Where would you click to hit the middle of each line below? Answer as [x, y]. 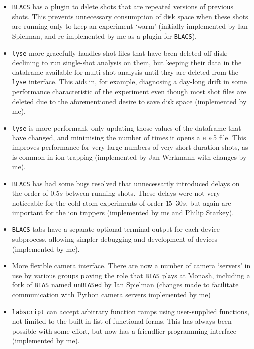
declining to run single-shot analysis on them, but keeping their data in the [127, 62]
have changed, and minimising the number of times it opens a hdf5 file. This [129, 137]
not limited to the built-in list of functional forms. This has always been [122, 321]
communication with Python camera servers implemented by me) [111, 294]
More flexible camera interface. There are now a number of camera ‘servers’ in [131, 265]
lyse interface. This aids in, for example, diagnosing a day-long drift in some [129, 82]
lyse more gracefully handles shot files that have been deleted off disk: [120, 52]
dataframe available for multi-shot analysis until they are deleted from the [125, 72]
